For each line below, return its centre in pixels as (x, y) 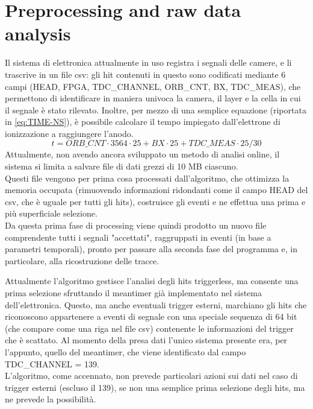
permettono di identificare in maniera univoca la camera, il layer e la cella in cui (153, 98)
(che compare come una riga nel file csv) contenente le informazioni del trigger (149, 328)
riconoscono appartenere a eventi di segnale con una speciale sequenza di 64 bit (151, 316)
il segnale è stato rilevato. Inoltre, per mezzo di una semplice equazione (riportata (156, 109)
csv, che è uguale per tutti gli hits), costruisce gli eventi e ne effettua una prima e (155, 201)
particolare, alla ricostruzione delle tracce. (82, 260)
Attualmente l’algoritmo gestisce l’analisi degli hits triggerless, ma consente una (152, 281)
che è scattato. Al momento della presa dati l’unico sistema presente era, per (146, 340)
